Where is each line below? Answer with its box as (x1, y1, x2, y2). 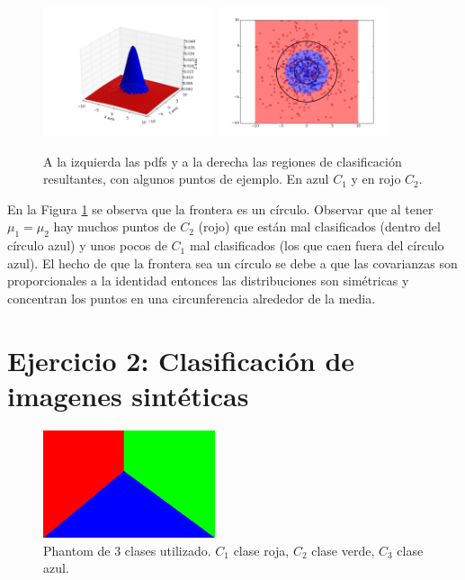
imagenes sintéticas (7, 377, 249, 414)
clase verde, (311, 540, 375, 559)
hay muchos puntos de (53, 217, 176, 236)
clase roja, (233, 540, 290, 559)
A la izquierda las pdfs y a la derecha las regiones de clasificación (43, 151, 402, 170)
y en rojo (351, 169, 401, 188)
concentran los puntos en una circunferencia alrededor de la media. (7, 289, 376, 308)
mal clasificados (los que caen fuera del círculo (189, 236, 444, 255)
